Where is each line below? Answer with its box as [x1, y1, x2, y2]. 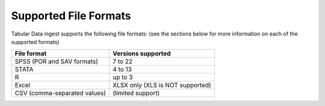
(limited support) [112, 89, 160, 98]
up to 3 [112, 73, 133, 81]
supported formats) [11, 38, 60, 45]
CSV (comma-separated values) [14, 89, 107, 98]
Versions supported [112, 49, 171, 58]
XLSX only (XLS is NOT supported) [112, 81, 212, 90]
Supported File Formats [11, 9, 131, 22]
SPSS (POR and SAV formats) [14, 57, 99, 66]
